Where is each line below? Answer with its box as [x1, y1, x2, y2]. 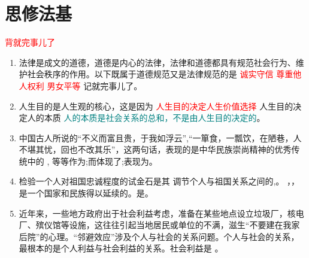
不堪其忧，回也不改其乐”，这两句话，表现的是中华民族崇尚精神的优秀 [19, 143, 292, 156]
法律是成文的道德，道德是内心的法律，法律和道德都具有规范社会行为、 [19, 56, 296, 68]
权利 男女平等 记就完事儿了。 [27, 79, 143, 92]
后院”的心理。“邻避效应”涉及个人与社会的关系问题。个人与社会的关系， [19, 230, 299, 242]
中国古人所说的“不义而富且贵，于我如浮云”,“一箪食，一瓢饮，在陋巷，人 [19, 131, 302, 144]
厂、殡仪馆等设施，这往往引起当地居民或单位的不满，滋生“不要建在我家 [19, 218, 300, 231]
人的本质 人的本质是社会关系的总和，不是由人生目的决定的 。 [27, 111, 265, 124]
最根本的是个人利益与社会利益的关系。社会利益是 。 [19, 242, 223, 254]
